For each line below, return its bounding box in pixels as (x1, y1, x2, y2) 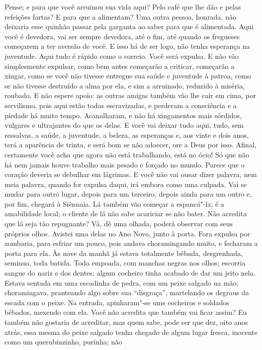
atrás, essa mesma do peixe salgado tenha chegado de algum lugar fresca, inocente (5, 326, 257, 337)
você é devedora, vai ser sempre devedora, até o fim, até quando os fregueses (5, 31, 240, 41)
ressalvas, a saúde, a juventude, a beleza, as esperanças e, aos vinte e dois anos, (5, 129, 249, 140)
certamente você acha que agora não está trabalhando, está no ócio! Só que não (5, 149, 249, 159)
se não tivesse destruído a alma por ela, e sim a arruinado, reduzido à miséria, (5, 80, 245, 91)
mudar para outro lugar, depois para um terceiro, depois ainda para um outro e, (5, 189, 252, 199)
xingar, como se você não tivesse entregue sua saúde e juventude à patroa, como (5, 70, 251, 81)
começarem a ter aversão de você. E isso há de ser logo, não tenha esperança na (5, 41, 250, 51)
